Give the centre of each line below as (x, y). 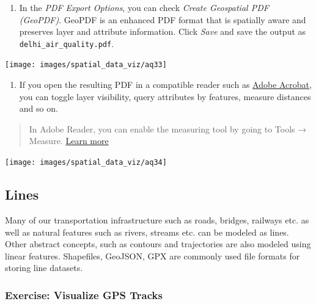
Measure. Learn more (69, 141)
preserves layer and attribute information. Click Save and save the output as (163, 31)
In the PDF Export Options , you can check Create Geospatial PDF (144, 7)
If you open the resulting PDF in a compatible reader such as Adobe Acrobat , (165, 85)
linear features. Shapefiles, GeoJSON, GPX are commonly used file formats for (152, 255)
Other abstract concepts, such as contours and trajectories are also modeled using (158, 244)
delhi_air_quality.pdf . (67, 43)
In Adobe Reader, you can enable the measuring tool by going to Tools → (168, 128)
